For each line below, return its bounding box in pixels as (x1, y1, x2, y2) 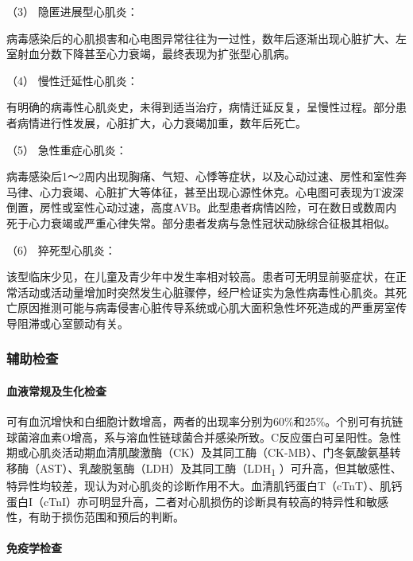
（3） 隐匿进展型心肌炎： (6, 3, 138, 19)
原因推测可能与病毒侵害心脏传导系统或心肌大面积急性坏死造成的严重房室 (17, 299, 396, 316)
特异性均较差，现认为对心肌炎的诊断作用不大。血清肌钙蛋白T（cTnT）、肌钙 (6, 477, 403, 494)
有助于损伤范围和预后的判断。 (28, 508, 184, 525)
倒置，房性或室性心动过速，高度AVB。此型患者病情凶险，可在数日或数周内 (6, 199, 397, 216)
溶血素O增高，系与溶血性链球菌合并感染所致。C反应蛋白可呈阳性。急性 (28, 428, 401, 445)
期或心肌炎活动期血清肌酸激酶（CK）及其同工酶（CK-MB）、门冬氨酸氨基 (6, 444, 390, 461)
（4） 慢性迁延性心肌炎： (6, 72, 138, 88)
